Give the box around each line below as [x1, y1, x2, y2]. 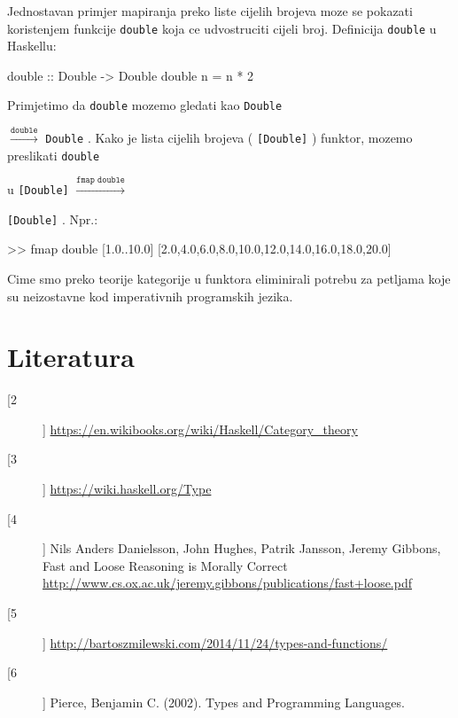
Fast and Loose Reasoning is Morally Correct [43, 556, 288, 574]
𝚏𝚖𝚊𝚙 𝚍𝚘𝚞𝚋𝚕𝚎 [76, 176, 125, 185]
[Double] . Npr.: [7, 209, 98, 228]
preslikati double [7, 145, 100, 164]
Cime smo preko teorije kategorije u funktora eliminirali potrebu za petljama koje [7, 269, 451, 287]
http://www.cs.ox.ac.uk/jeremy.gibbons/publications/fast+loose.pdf [43, 574, 413, 592]
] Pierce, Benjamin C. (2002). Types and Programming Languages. [43, 692, 405, 711]
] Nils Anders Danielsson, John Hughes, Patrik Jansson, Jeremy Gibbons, [43, 539, 441, 558]
